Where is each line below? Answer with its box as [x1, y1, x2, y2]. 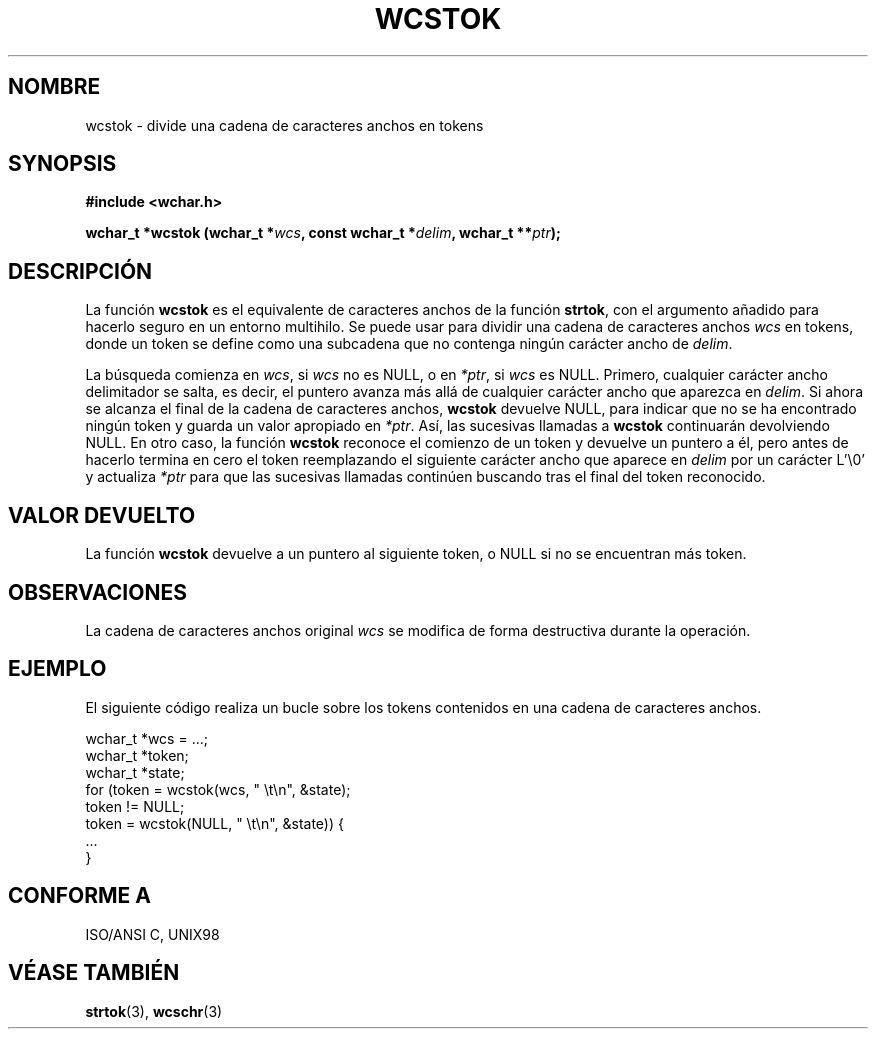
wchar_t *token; [85, 746, 189, 764]
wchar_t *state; [85, 763, 185, 781]
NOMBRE [8, 74, 101, 100]
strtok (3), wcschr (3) [85, 1002, 223, 1020]
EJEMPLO [8, 656, 107, 682]
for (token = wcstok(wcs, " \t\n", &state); [85, 780, 351, 798]
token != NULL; [85, 797, 185, 815]
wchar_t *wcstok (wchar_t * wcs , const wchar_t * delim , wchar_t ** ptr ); [85, 224, 561, 242]
